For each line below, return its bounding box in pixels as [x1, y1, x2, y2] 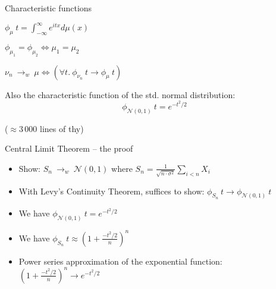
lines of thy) [40, 122, 84, 134]
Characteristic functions [5, 2, 92, 14]
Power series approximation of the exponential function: [18, 255, 222, 267]
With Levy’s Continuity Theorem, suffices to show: [18, 184, 205, 197]
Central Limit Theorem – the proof [5, 142, 133, 155]
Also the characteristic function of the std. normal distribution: [5, 88, 236, 100]
